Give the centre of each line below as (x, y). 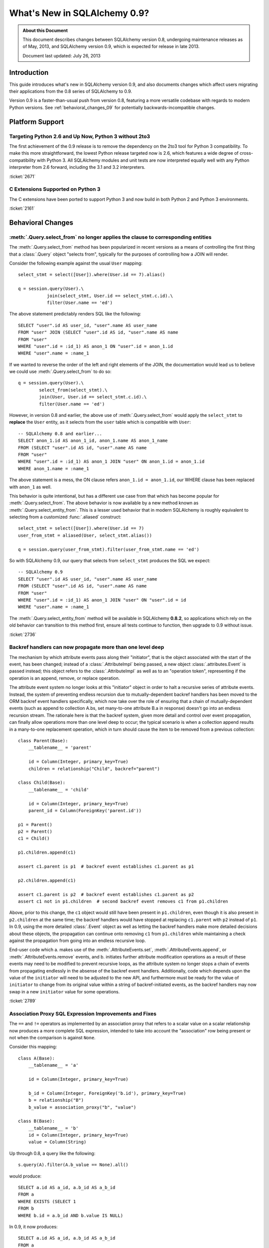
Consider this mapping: (33, 1047)
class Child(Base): (42, 783)
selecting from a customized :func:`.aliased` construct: (65, 517)
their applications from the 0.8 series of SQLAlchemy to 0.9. (70, 91)
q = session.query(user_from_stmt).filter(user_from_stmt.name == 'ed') (109, 549)
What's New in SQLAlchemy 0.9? (79, 13)
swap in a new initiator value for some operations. (65, 991)
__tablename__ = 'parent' (60, 748)
